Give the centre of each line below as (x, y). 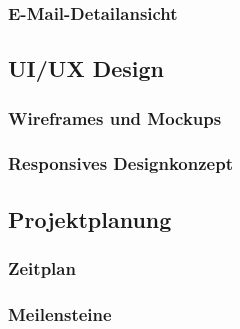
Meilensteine (60, 313)
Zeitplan (42, 268)
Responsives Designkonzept (120, 163)
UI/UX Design (86, 68)
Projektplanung (90, 218)
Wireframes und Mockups (115, 117)
